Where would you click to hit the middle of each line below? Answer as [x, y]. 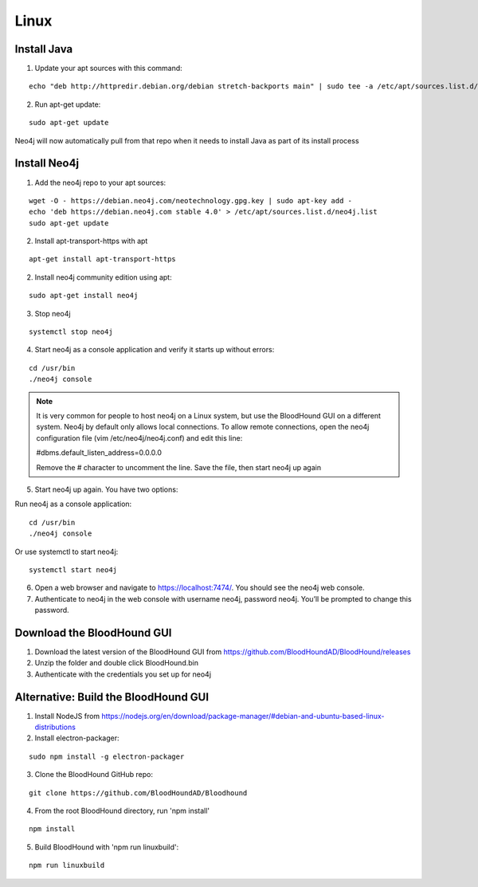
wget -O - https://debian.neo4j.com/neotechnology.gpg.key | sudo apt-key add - [191, 200]
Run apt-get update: [68, 104]
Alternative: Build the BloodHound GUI [112, 697]
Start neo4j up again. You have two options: [106, 489]
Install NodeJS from [67, 716]
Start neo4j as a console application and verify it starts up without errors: [155, 350]
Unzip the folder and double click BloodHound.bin [117, 663]
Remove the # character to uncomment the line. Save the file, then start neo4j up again [179, 467]
